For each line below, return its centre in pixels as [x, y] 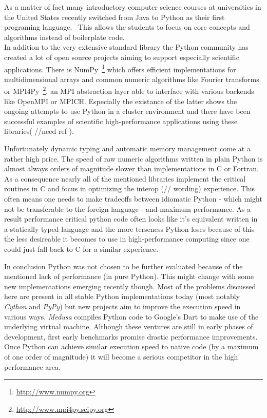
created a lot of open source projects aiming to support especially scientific [122, 57]
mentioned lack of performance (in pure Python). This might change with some [129, 276]
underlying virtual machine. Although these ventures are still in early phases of [129, 326]
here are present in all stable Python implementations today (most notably [122, 296]
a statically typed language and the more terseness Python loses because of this [129, 228]
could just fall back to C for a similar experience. [81, 248]
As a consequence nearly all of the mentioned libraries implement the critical [125, 178]
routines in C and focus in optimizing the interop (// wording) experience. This [130, 188]
